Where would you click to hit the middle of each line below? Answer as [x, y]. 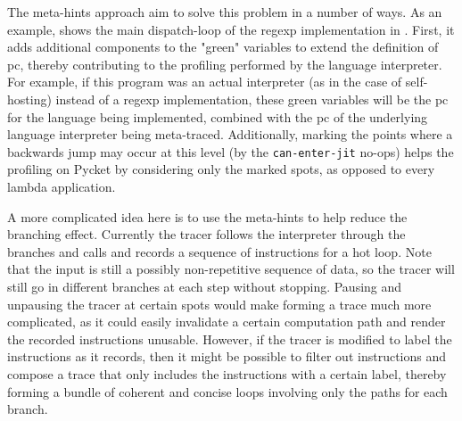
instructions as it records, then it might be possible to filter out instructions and [227, 356]
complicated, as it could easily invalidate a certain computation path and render [227, 322]
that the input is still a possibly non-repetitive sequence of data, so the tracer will [231, 269]
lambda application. [62, 186]
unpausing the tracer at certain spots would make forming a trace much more [219, 304]
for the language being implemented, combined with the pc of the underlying [218, 116]
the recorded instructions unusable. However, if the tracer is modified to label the [230, 338]
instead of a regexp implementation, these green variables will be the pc [252, 99]
